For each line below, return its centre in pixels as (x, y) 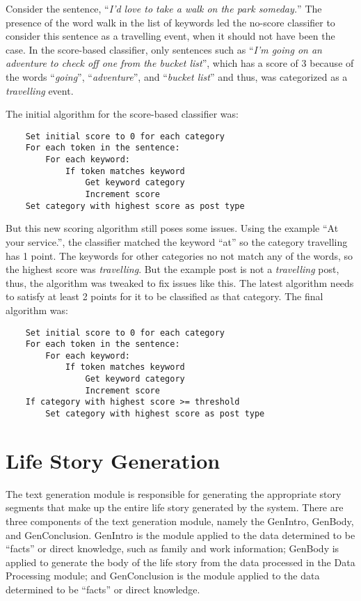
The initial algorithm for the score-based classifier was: (122, 114)
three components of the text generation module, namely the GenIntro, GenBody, (180, 521)
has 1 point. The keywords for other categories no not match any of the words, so (179, 255)
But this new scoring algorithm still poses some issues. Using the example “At (172, 228)
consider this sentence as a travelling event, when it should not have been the (170, 36)
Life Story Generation (113, 460)
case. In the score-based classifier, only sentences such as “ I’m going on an (164, 49)
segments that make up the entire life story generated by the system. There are (175, 507)
